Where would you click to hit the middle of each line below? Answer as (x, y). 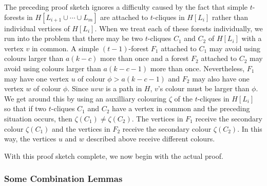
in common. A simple (65, 48)
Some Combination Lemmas (63, 179)
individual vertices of (37, 28)
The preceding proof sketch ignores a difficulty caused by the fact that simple (126, 7)
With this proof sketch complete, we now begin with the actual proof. (114, 156)
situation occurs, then (38, 118)
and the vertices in (81, 128)
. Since (78, 88)
